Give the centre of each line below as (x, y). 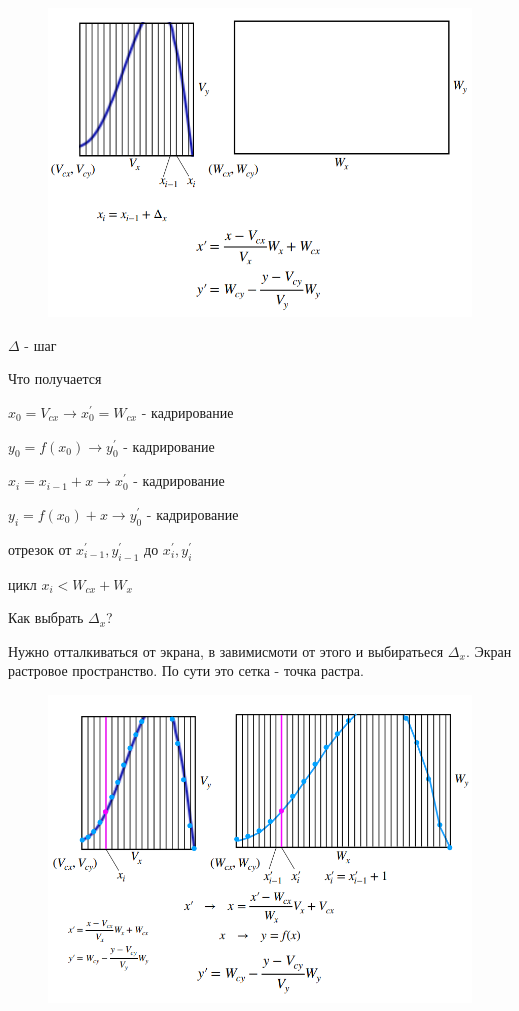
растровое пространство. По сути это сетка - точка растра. (186, 670)
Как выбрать (46, 617)
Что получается (55, 378)
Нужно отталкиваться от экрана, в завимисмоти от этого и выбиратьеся (226, 650)
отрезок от (40, 548)
